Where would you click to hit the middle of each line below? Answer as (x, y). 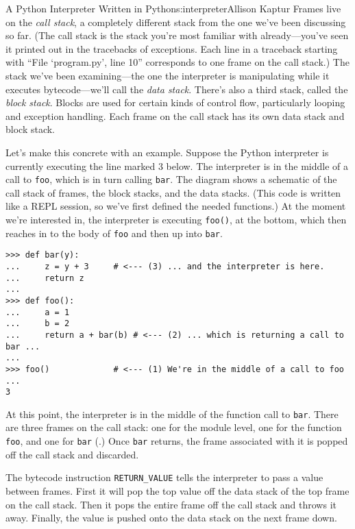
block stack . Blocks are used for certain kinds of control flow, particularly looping (175, 102)
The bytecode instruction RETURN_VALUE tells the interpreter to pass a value (164, 477)
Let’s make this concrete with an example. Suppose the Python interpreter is (167, 152)
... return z (45, 278)
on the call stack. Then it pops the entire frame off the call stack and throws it (171, 504)
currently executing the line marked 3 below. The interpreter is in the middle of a (177, 165)
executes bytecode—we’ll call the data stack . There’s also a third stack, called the (177, 89)
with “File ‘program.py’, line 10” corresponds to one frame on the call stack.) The (177, 62)
